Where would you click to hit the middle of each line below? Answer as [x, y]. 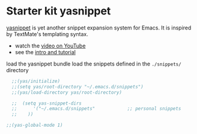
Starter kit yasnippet [59, 11]
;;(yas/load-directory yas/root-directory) [67, 92]
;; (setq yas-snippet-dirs [47, 103]
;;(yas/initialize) [36, 81]
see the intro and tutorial [45, 52]
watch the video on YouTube [50, 46]
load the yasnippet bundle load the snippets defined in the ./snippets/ [94, 64]
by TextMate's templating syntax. [47, 34]
